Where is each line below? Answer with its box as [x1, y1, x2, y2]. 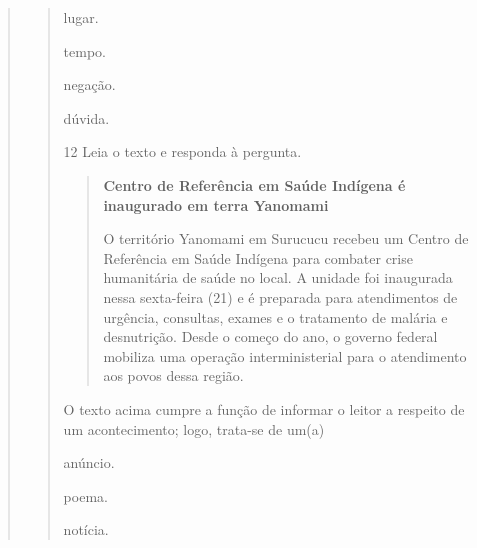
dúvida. [63, 107, 110, 128]
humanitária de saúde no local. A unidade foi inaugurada [103, 267, 453, 288]
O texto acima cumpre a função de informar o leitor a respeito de [63, 398, 465, 419]
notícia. [63, 519, 109, 540]
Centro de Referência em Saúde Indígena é [103, 174, 406, 195]
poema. [63, 485, 108, 506]
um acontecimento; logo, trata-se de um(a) [63, 418, 325, 439]
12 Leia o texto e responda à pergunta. [63, 141, 302, 162]
